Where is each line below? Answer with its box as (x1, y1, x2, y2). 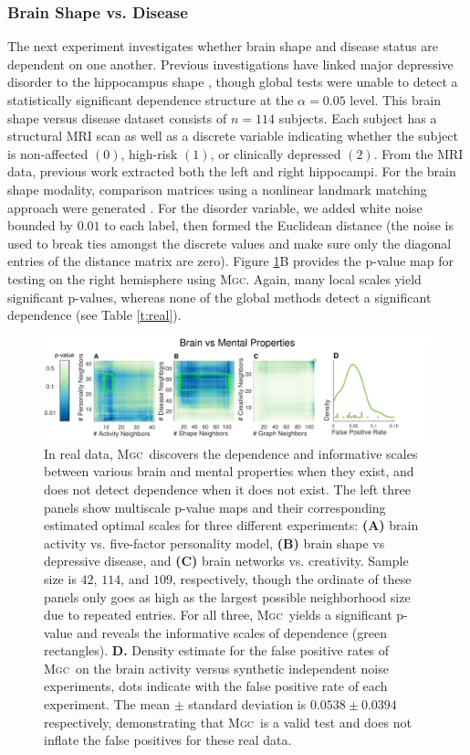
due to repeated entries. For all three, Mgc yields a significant (44, 605, 392, 624)
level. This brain (350, 90, 441, 109)
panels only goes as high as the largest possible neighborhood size (44, 587, 411, 606)
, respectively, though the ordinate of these (172, 569, 412, 588)
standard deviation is (188, 695, 307, 714)
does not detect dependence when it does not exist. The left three (44, 479, 411, 498)
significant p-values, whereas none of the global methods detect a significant (7, 287, 432, 306)
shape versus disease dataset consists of (7, 108, 227, 127)
